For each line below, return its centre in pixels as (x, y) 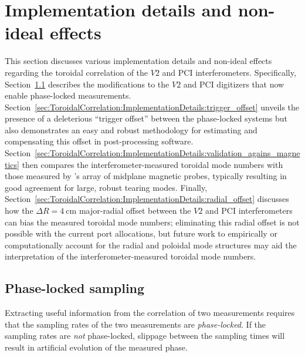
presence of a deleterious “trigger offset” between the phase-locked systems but (146, 118)
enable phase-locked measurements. (68, 95)
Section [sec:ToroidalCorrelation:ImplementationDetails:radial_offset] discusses (147, 199)
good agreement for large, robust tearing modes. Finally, (106, 187)
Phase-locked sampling (75, 288)
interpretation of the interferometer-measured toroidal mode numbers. (131, 256)
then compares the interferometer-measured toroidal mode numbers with (152, 164)
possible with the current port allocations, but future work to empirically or (141, 233)
